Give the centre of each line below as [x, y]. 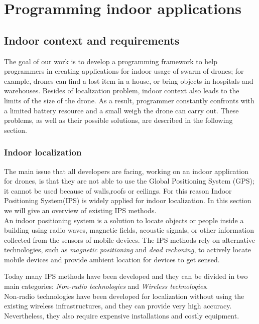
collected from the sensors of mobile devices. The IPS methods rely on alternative [130, 239]
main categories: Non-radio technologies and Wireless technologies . [106, 286]
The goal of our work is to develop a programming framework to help [111, 61]
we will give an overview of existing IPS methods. [80, 210]
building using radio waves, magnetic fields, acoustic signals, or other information [129, 230]
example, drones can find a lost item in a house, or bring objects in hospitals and [129, 80]
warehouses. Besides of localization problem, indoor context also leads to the [122, 91]
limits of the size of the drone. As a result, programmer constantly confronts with [129, 100]
